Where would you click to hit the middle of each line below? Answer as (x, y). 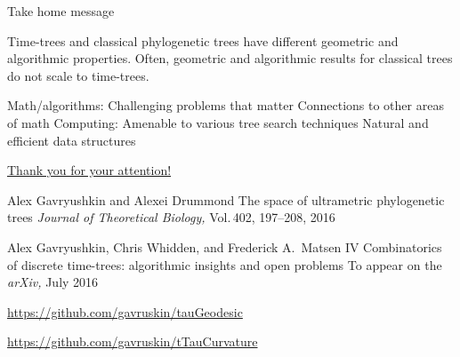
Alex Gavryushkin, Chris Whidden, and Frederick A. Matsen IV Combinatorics (225, 246)
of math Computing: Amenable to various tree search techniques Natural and (218, 122)
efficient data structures (72, 140)
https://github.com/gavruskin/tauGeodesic (125, 311)
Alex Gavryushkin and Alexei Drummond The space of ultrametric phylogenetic (226, 199)
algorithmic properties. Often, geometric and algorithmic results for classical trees (230, 58)
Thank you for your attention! (89, 170)
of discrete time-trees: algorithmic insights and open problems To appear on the (225, 264)
